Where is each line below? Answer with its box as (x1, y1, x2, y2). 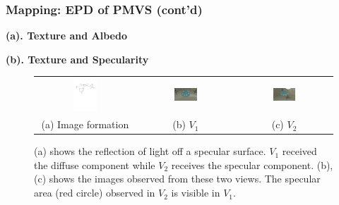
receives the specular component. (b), (171, 157, 333, 172)
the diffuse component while (34, 157, 155, 172)
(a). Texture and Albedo (6, 28, 127, 43)
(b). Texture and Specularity (6, 51, 149, 66)
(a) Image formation (41, 117, 129, 132)
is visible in (171, 185, 220, 200)
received (282, 144, 317, 159)
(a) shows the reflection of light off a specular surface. (34, 144, 266, 159)
